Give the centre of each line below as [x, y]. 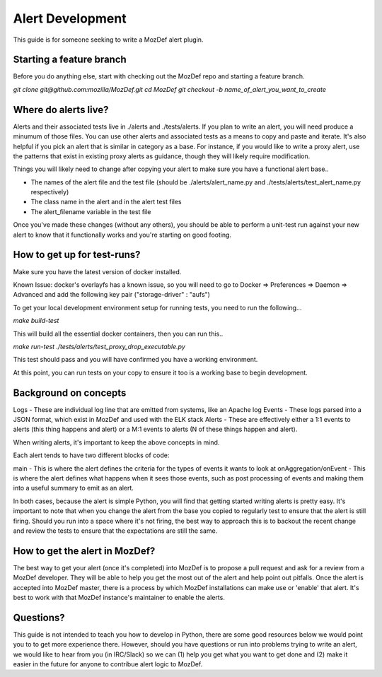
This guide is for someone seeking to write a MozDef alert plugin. [108, 40]
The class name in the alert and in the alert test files [106, 202]
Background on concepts [70, 393]
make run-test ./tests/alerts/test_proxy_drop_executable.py [99, 346]
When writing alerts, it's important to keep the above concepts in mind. [116, 442]
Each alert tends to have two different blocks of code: [91, 455]
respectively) [50, 192]
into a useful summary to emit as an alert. [74, 488]
